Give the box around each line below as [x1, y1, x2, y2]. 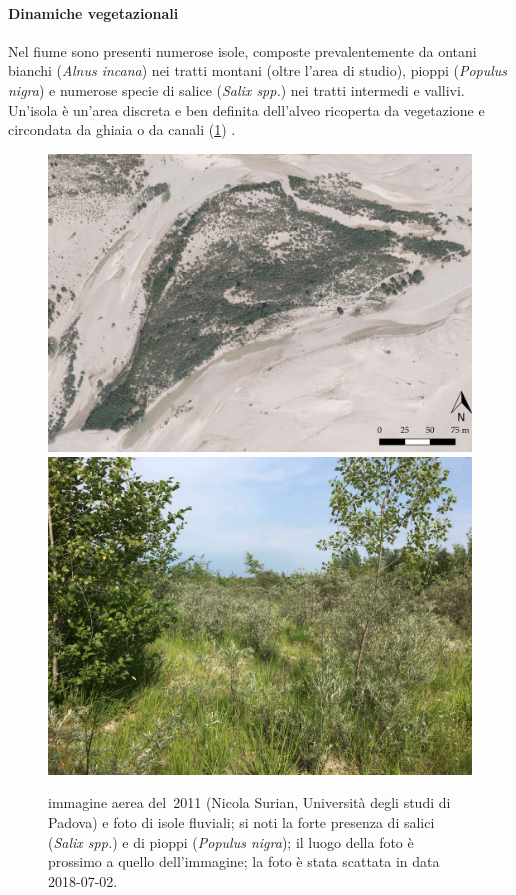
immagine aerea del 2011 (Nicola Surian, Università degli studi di [48, 792, 451, 813]
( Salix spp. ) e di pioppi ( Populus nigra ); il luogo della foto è [48, 831, 414, 852]
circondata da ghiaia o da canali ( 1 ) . [8, 119, 236, 140]
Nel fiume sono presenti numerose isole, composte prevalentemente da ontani [8, 40, 477, 61]
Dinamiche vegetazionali [8, 2, 179, 23]
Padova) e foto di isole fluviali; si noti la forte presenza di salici [48, 812, 435, 833]
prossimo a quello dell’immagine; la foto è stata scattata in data [48, 851, 440, 872]
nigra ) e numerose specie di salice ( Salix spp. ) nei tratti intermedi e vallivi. [8, 79, 465, 100]
